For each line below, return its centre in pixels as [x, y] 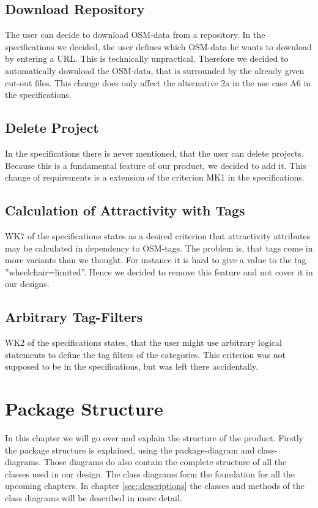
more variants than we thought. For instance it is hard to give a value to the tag [156, 260]
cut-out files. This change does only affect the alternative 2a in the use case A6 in [158, 82]
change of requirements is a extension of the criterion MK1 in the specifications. [155, 177]
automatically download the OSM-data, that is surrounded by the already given [155, 70]
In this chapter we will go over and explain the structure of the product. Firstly [154, 438]
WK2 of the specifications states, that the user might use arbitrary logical [143, 342]
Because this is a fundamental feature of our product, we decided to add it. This [156, 165]
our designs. [27, 284]
